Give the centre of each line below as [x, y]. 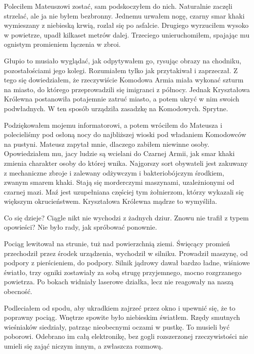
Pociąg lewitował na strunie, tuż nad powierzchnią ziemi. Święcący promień [117, 244]
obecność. [18, 291]
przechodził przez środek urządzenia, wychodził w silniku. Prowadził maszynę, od [126, 253]
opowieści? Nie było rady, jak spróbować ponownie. [81, 227]
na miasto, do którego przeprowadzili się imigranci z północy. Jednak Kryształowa [127, 89]
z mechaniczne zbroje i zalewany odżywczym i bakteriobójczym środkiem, [114, 172]
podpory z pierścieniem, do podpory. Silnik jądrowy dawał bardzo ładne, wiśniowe [127, 263]
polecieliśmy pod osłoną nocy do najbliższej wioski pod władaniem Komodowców [125, 134]
